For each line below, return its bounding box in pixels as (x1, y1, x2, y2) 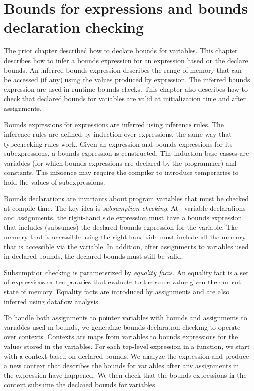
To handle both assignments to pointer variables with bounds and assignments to (4, 312, 247, 323)
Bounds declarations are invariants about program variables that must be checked (4, 193, 249, 203)
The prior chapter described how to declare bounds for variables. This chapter (4, 45, 238, 56)
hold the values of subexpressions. (4, 177, 105, 187)
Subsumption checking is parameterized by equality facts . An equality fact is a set (4, 267, 249, 277)
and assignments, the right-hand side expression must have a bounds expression (4, 212, 242, 222)
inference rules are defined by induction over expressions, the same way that (4, 129, 232, 139)
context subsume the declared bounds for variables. (4, 379, 157, 390)
